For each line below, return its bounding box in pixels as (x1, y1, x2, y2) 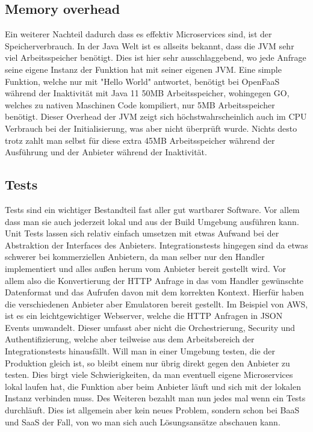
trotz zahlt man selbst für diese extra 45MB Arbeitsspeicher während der (5, 134, 275, 146)
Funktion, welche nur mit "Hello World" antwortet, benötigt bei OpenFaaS (5, 75, 280, 87)
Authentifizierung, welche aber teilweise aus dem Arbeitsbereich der (5, 333, 255, 345)
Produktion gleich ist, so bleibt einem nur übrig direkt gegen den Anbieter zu (5, 356, 290, 369)
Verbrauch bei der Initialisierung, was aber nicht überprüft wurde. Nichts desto (5, 122, 297, 134)
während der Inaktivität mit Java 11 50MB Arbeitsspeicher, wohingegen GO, (5, 87, 290, 99)
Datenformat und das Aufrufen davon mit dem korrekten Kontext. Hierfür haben (5, 286, 304, 298)
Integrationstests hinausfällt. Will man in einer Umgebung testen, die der (5, 345, 275, 357)
